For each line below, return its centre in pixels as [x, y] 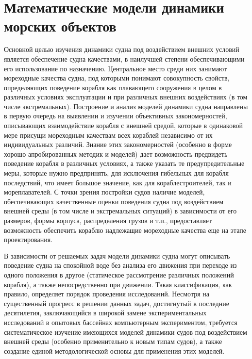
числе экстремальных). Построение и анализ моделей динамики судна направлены [126, 106]
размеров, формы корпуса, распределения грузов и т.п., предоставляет [108, 220]
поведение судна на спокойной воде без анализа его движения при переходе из [120, 265]
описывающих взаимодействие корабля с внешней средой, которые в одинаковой [123, 125]
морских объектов [60, 26]
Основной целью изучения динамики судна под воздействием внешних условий [122, 49]
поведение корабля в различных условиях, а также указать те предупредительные [124, 163]
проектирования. [28, 239]
